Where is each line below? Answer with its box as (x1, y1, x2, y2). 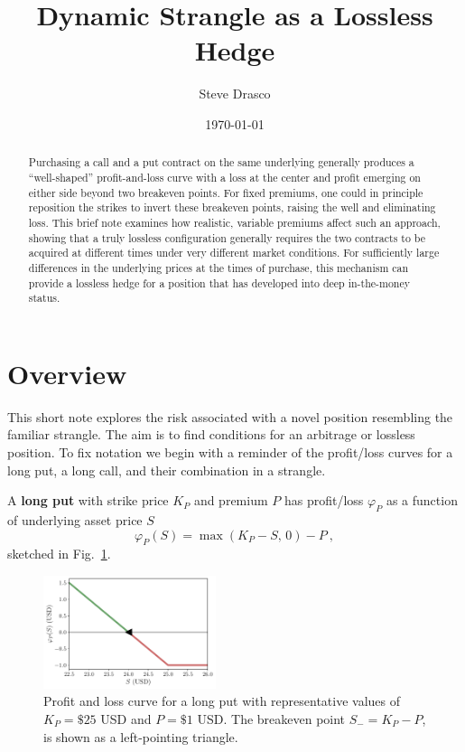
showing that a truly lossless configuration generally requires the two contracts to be (28, 230, 426, 245)
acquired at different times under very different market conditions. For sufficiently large (28, 245, 440, 260)
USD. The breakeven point (197, 709, 346, 728)
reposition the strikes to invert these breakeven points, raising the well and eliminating (28, 200, 436, 215)
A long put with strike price (7, 491, 169, 510)
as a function (386, 491, 458, 510)
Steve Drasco (199, 84, 271, 103)
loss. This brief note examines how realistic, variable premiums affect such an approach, (28, 214, 441, 230)
